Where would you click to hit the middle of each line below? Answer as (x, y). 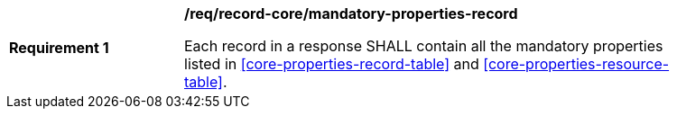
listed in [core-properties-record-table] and (332, 64)
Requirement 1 (59, 48)
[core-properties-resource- (576, 64)
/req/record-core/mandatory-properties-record (351, 13)
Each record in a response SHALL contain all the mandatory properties (424, 46)
